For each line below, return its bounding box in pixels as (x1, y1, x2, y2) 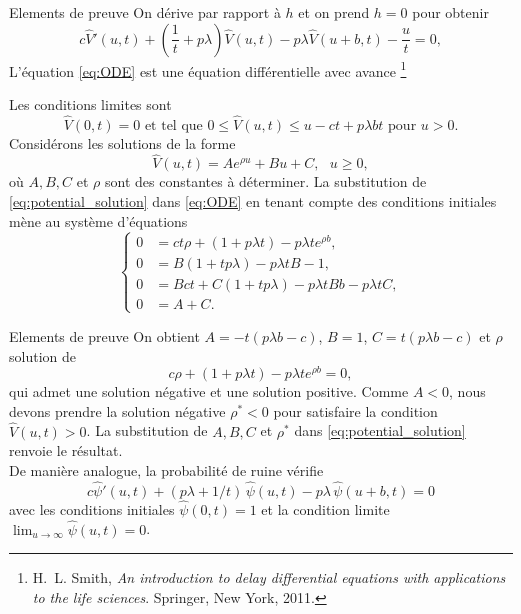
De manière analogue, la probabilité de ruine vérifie (9, 459, 324, 480)
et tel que (144, 118, 203, 133)
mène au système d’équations (9, 210, 188, 231)
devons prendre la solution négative (9, 400, 226, 421)
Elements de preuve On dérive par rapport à (9, 2, 281, 22)
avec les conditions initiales (9, 498, 175, 519)
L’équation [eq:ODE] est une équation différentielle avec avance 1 (9, 57, 407, 81)
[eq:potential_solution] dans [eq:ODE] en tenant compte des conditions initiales (9, 191, 497, 212)
